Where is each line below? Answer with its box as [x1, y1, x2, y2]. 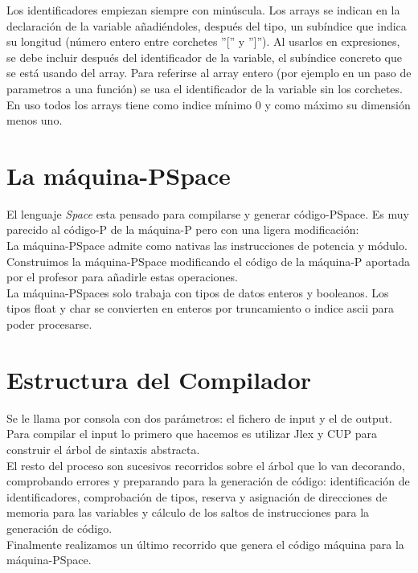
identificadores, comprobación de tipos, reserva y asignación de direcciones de [6, 488, 387, 505]
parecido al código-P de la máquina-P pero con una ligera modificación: [6, 221, 359, 238]
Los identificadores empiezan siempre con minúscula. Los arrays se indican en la [6, 2, 400, 18]
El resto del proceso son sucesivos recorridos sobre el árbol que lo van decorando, [6, 456, 405, 473]
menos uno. [6, 112, 63, 129]
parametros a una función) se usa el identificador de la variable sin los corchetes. [6, 80, 403, 96]
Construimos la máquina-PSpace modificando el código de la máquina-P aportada [6, 252, 410, 269]
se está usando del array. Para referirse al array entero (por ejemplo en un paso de [6, 64, 412, 81]
